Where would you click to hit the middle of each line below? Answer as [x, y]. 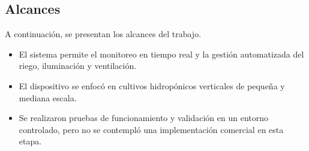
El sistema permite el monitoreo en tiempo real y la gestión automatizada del [161, 54]
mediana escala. [48, 97]
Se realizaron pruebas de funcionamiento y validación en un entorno [144, 118]
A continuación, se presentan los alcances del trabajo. [103, 34]
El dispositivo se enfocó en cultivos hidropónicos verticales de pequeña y [152, 85]
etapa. [30, 141]
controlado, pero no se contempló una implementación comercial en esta [151, 129]
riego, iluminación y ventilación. [78, 66]
